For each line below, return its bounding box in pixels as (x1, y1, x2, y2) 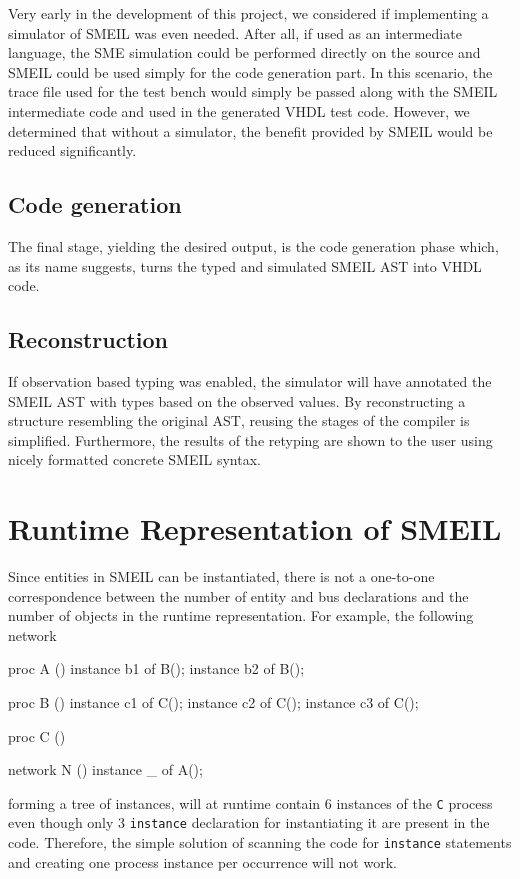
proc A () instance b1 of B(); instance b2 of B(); (8, 658, 305, 679)
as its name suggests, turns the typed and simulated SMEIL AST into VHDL (8, 255, 482, 276)
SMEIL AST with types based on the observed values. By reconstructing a (8, 390, 466, 411)
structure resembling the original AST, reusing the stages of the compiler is (8, 410, 470, 431)
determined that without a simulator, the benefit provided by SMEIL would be (8, 120, 493, 141)
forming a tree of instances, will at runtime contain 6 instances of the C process (8, 792, 493, 813)
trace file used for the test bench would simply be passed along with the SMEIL (8, 81, 498, 102)
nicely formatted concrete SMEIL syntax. (8, 449, 261, 470)
